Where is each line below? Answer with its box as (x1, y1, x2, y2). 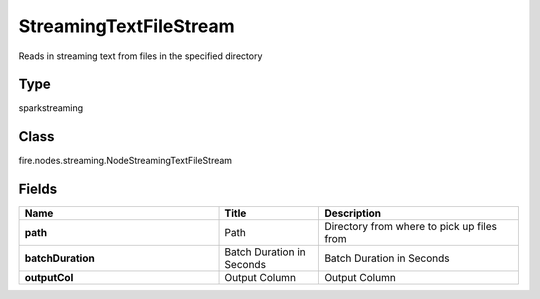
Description (324, 206, 382, 220)
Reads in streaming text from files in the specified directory (18, 50, 263, 62)
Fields (18, 181, 58, 198)
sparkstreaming (18, 102, 84, 114)
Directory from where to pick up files (324, 220, 497, 234)
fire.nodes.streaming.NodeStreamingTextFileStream (18, 155, 233, 167)
